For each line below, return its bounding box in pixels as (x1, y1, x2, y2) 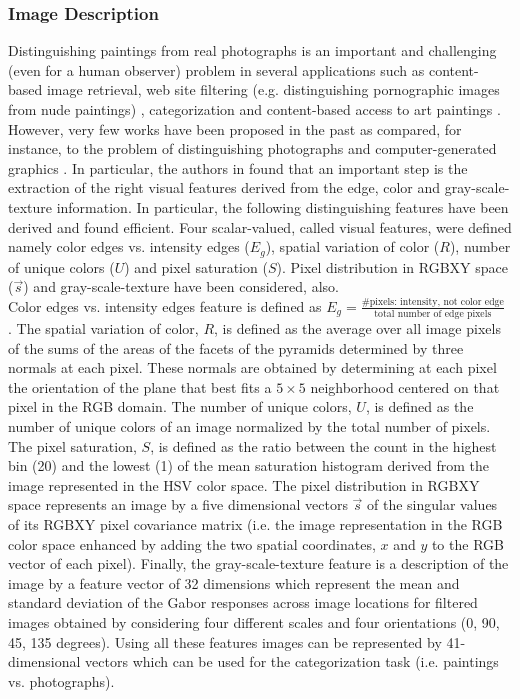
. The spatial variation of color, (8, 318, 199, 339)
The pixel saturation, (8, 435, 137, 456)
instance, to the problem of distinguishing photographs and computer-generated (8, 138, 497, 159)
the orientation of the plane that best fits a (8, 376, 272, 397)
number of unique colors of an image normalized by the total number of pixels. (8, 416, 491, 437)
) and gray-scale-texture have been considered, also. (23, 276, 339, 297)
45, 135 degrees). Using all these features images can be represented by (8, 631, 442, 652)
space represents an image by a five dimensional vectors (8, 494, 348, 515)
